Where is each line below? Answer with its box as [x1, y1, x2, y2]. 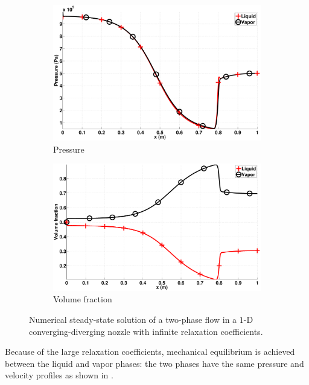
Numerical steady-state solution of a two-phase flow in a [29, 313, 237, 326]
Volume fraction [53, 293, 112, 305]
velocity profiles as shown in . [5, 369, 113, 381]
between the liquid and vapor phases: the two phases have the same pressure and [5, 357, 304, 369]
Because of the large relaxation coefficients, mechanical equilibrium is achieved [5, 345, 295, 358]
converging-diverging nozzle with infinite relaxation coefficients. [29, 325, 263, 337]
